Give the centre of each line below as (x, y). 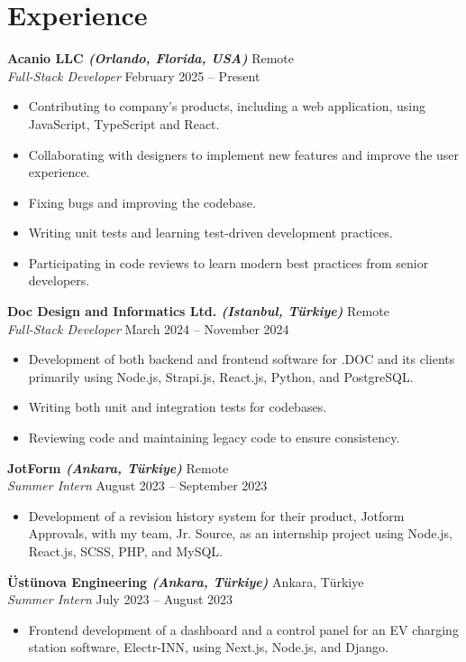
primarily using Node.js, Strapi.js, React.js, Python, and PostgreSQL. (221, 376)
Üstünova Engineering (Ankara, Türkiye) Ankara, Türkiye (186, 581)
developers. (59, 280)
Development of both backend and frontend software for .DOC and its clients (242, 359)
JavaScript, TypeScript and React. (124, 123)
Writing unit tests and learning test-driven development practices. (210, 233)
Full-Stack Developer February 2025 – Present (134, 75)
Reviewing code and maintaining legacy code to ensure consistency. (214, 438)
